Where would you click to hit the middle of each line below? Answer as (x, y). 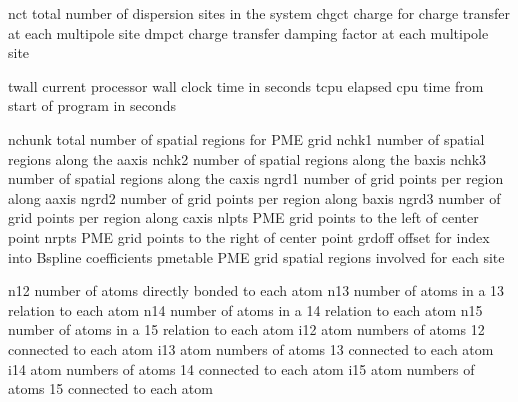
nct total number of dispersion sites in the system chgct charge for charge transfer (259, 13)
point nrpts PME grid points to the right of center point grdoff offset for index (249, 236)
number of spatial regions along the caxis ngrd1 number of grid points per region (256, 178)
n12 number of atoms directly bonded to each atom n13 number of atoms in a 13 (256, 290)
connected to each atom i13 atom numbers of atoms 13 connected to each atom (251, 348)
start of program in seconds (92, 105)
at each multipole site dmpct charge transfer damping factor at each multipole (248, 32)
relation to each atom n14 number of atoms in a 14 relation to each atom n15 (245, 309)
